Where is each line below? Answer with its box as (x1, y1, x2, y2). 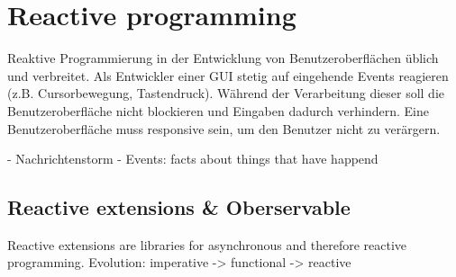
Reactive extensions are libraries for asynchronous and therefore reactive (7, 235, 407, 254)
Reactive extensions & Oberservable (7, 193, 351, 221)
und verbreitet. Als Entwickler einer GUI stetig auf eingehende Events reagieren (7, 66, 449, 85)
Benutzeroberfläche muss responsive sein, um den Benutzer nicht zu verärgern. (7, 119, 441, 138)
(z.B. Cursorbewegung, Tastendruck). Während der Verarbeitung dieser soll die (7, 84, 445, 103)
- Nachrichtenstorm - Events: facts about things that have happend (7, 149, 378, 168)
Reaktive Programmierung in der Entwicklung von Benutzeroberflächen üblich (7, 49, 439, 67)
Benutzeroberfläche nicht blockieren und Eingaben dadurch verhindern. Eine (7, 101, 429, 120)
